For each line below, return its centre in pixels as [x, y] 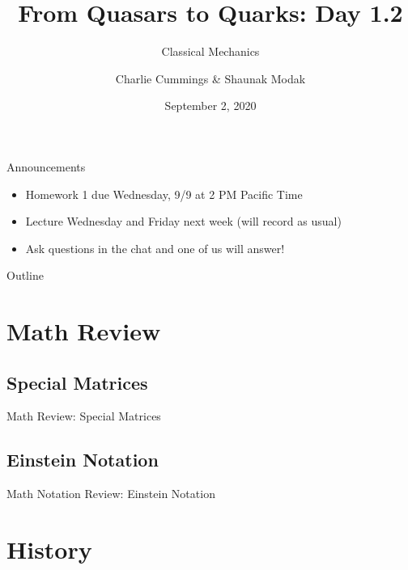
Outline [25, 275]
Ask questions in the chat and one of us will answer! [155, 248]
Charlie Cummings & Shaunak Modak [210, 78]
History [49, 549]
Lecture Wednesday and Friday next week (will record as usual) [183, 221]
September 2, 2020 [210, 106]
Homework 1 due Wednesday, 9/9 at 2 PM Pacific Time [164, 194]
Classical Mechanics [210, 51]
